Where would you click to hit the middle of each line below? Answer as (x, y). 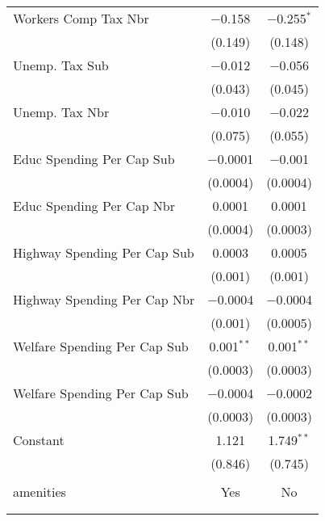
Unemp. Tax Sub (61, 65)
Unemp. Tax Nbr (61, 112)
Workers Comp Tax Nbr (81, 18)
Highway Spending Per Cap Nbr (104, 299)
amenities (40, 492)
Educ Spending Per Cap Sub (94, 159)
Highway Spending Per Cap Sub (104, 252)
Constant (39, 440)
